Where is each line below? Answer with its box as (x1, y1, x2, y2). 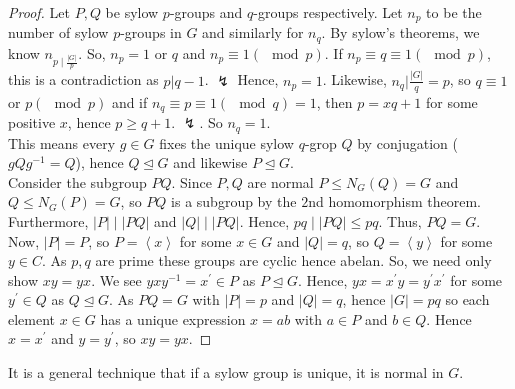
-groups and (169, 2, 243, 22)
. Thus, (378, 210, 422, 231)
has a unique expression (100, 308, 246, 329)
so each (445, 289, 490, 310)
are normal (247, 171, 314, 192)
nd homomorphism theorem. (308, 191, 482, 212)
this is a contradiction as (8, 69, 159, 90)
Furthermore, (8, 210, 89, 231)
